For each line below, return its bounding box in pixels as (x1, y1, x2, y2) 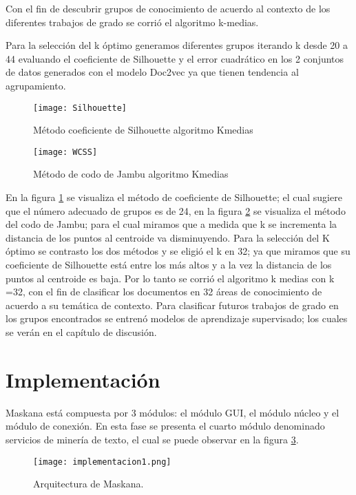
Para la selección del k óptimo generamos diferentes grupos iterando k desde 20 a (6, 38, 348, 52)
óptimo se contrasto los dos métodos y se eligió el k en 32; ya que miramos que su (6, 244, 350, 258)
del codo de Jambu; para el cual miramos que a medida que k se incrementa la (6, 217, 337, 231)
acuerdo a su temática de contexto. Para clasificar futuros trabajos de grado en (6, 297, 339, 312)
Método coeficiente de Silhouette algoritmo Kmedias (33, 123, 253, 137)
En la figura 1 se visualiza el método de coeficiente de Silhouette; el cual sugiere (6, 190, 342, 204)
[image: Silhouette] (33, 103, 127, 113)
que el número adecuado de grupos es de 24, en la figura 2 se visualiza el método (6, 203, 346, 218)
